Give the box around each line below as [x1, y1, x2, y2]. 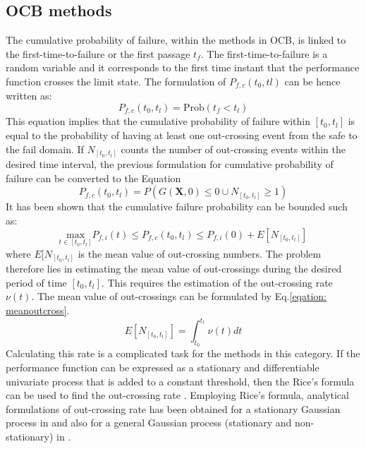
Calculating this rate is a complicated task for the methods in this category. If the [6, 346, 360, 361]
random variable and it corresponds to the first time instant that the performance [6, 60, 360, 75]
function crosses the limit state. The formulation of [6, 73, 226, 88]
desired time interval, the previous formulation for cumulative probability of [6, 157, 334, 172]
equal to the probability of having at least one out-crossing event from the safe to [6, 128, 358, 143]
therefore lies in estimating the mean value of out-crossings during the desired [6, 261, 342, 276]
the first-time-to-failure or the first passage [6, 46, 190, 61]
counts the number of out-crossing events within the [121, 141, 346, 156]
